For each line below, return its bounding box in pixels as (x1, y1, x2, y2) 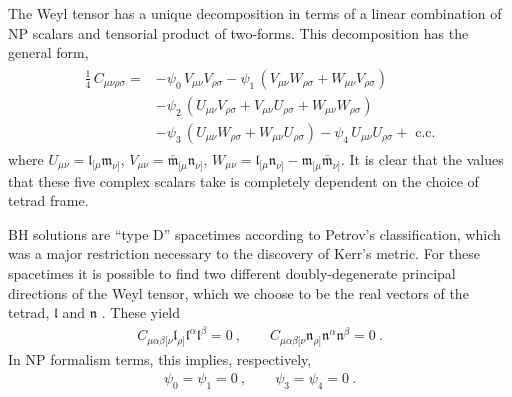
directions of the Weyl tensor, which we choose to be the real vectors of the (8, 282, 469, 303)
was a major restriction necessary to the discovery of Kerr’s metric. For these (8, 243, 480, 264)
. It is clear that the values (340, 148, 504, 169)
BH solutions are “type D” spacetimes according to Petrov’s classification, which (8, 223, 501, 244)
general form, (8, 42, 89, 63)
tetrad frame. (8, 190, 89, 211)
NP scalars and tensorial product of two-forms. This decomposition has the (8, 22, 469, 43)
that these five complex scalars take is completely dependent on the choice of (8, 170, 479, 191)
